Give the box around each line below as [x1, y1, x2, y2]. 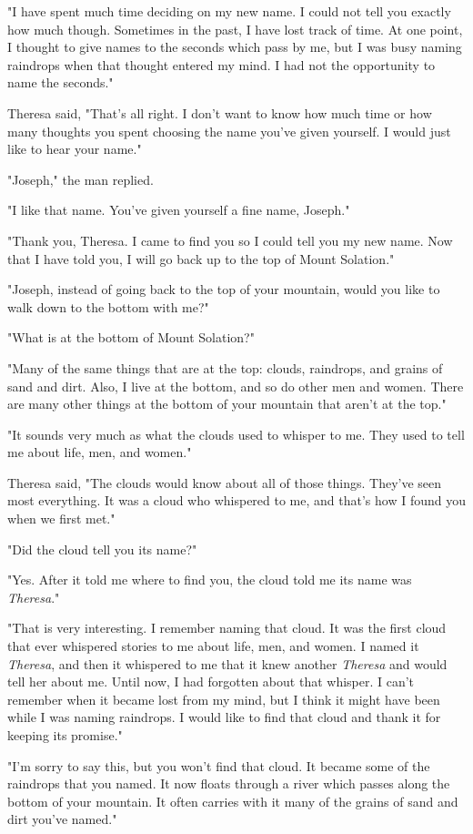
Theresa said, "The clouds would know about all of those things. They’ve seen [7, 473, 442, 492]
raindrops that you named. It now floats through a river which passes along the [7, 774, 450, 793]
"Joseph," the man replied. [7, 169, 154, 188]
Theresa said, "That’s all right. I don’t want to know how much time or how [7, 103, 432, 122]
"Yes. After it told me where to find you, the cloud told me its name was [7, 570, 412, 589]
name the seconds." [7, 73, 114, 92]
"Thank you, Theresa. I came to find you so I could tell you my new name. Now [7, 230, 453, 249]
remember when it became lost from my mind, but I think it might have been [7, 689, 440, 708]
